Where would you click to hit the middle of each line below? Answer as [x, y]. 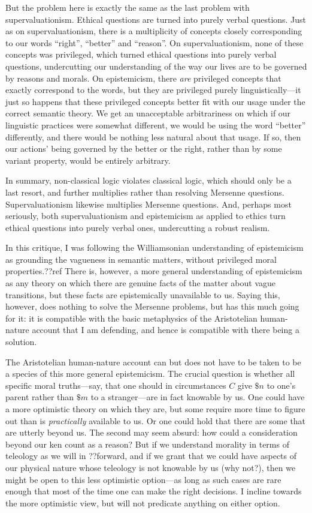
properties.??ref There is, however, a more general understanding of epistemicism [154, 271]
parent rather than [40, 397]
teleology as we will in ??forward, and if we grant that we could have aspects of [151, 456]
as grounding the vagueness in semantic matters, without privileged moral [141, 259]
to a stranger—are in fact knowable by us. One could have [198, 397]
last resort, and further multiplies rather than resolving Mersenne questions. [145, 192]
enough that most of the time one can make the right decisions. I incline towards [154, 491]
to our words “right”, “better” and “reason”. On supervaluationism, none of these [155, 42]
